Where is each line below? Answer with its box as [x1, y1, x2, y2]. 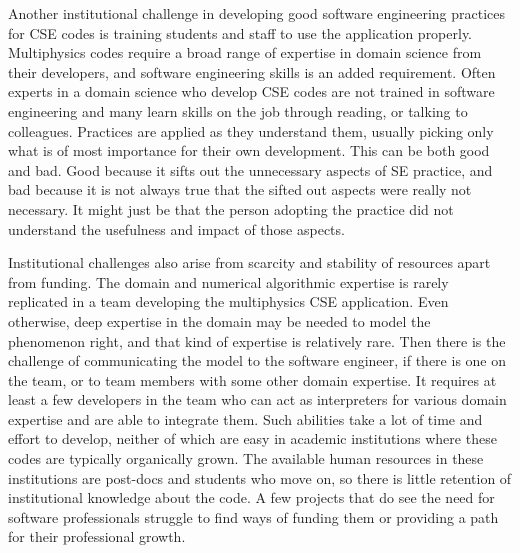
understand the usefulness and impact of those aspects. [8, 218, 345, 239]
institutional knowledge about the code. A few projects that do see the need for [8, 487, 495, 508]
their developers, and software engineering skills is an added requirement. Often [8, 61, 496, 82]
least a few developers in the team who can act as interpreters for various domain [8, 389, 507, 410]
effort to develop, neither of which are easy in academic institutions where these [8, 428, 497, 449]
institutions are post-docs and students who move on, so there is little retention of [8, 467, 512, 488]
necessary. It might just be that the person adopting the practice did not [8, 198, 454, 219]
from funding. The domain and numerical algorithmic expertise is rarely [8, 271, 449, 292]
